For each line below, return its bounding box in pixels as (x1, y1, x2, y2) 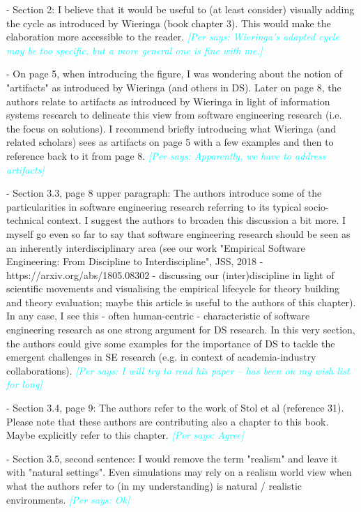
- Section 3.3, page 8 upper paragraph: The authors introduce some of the (6, 186, 322, 200)
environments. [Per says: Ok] (6, 492, 130, 506)
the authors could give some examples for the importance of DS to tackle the (6, 336, 335, 350)
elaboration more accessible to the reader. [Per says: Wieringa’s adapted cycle (6, 29, 339, 44)
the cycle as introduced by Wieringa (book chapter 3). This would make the (6, 15, 331, 30)
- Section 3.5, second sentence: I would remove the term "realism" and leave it (6, 451, 338, 465)
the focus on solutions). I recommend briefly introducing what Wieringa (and (6, 121, 336, 135)
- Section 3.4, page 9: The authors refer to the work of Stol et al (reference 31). (6, 400, 344, 415)
